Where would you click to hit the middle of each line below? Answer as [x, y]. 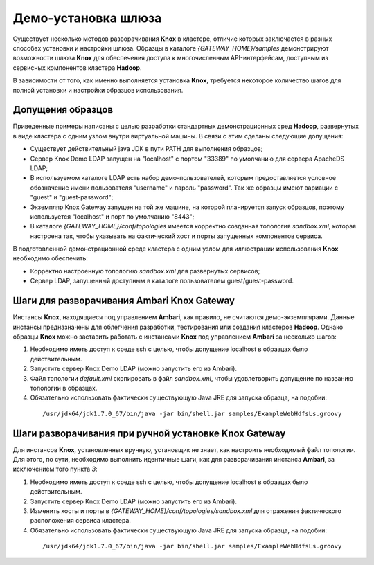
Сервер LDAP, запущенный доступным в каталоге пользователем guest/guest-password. [162, 281]
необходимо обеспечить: [50, 258]
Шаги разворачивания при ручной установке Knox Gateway [149, 433]
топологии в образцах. [64, 388]
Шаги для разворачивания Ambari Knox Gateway [124, 301]
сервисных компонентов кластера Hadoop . [77, 68]
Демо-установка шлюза [87, 18]
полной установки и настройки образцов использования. [98, 90]
